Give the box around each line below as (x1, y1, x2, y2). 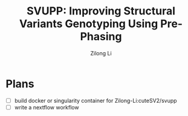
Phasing (80, 30, 122, 43)
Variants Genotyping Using (19, 17, 158, 31)
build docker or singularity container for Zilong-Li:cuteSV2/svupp (14, 97, 177, 104)
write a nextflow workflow (14, 103, 79, 111)
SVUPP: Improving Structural (26, 4, 176, 18)
